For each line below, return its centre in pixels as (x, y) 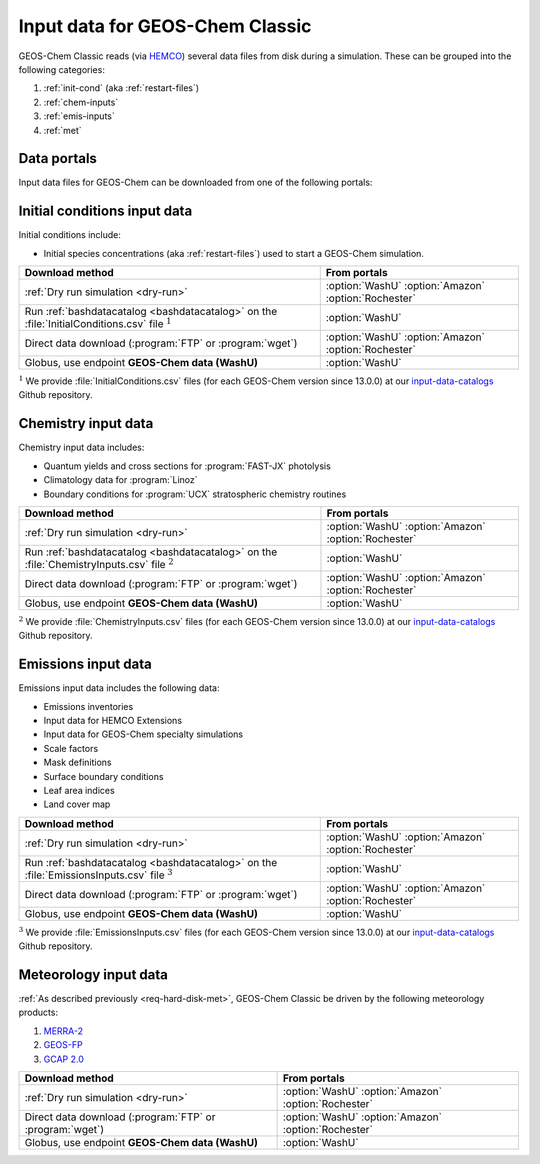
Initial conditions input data (105, 211)
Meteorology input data (93, 974)
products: (38, 1012)
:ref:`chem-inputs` (81, 102)
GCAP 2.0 (63, 1059)
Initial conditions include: (70, 235)
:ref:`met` (62, 130)
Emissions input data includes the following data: (119, 688)
